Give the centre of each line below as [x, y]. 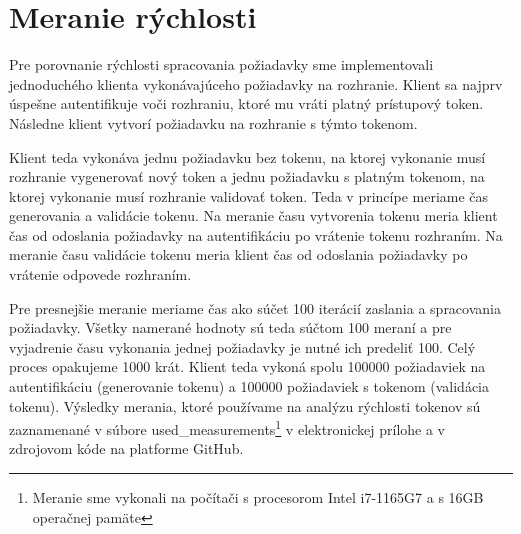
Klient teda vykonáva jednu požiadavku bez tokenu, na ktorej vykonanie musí [247, 156]
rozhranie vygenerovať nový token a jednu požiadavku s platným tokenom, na [247, 176]
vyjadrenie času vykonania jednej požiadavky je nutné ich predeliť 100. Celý [242, 346]
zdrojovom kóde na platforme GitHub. [126, 448]
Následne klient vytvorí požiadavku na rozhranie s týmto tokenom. [213, 122]
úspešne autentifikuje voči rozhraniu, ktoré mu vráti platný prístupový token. [246, 103]
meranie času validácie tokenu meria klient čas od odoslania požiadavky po [238, 254]
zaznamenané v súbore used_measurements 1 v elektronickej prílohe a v [227, 427]
